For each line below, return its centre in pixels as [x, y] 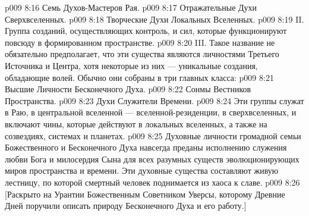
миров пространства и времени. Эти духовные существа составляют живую [142, 170]
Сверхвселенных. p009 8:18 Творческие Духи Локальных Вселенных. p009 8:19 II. [154, 19]
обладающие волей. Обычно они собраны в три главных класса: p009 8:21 [139, 77]
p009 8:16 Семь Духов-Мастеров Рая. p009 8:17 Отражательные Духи [131, 7]
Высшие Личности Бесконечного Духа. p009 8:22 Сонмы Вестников [128, 89]
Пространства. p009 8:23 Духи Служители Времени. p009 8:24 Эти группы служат [154, 100]
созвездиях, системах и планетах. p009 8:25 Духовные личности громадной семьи [153, 135]
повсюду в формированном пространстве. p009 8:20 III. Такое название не [140, 42]
